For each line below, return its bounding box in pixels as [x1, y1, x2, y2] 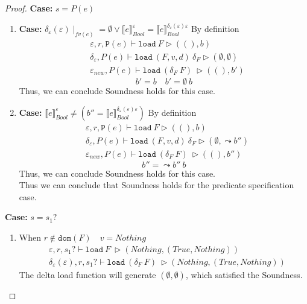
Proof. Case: [5, 2, 53, 14]
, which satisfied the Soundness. [185, 268, 303, 280]
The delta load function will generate [19, 268, 156, 280]
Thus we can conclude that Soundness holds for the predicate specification [19, 179, 294, 191]
